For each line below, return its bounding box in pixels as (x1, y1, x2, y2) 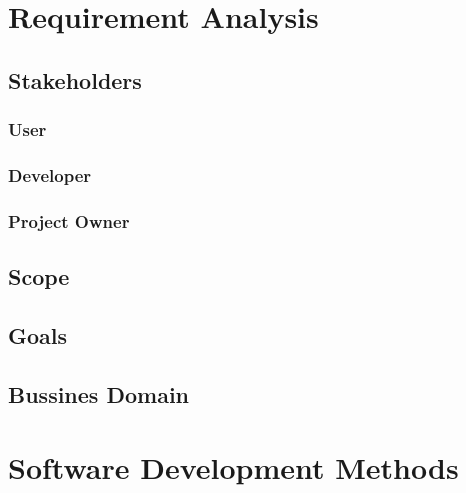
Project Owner (8, 208, 130, 233)
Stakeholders (8, 64, 142, 95)
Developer (8, 162, 92, 187)
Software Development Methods (8, 447, 459, 488)
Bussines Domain (8, 378, 189, 409)
